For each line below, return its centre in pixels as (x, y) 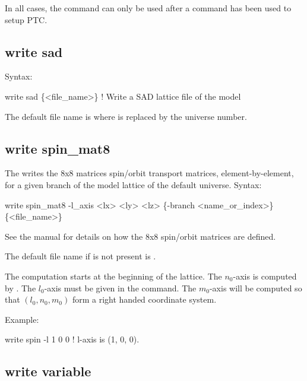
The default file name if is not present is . (80, 256)
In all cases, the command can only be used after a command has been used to (148, 8)
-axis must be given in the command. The (120, 288)
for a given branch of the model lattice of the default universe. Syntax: (133, 184)
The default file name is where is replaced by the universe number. (126, 116)
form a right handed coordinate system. (144, 299)
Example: (22, 319)
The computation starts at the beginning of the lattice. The (113, 276)
